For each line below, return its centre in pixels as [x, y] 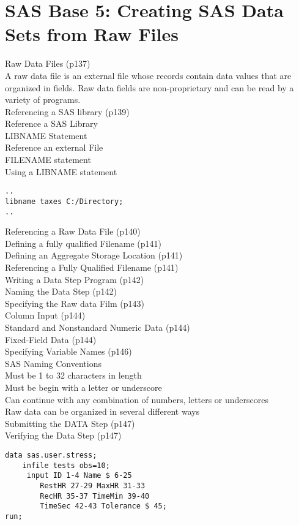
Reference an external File [54, 147]
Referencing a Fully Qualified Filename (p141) [92, 267]
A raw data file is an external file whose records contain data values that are [148, 75]
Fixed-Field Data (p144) [51, 339]
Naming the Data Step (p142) [61, 291]
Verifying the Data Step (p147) [63, 435]
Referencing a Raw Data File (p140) [73, 231]
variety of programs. [43, 100]
